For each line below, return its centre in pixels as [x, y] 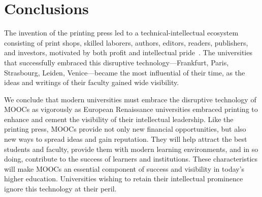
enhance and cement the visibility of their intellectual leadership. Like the [119, 119]
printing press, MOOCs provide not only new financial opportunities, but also [125, 129]
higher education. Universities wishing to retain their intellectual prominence [124, 179]
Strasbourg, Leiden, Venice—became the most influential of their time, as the [125, 72]
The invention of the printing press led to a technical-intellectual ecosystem [121, 33]
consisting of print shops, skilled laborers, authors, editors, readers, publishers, [126, 42]
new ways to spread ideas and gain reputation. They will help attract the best [126, 139]
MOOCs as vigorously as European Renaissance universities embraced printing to [131, 109]
